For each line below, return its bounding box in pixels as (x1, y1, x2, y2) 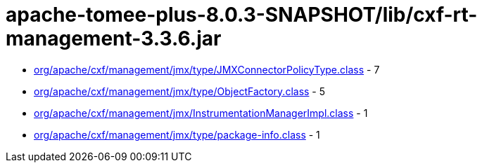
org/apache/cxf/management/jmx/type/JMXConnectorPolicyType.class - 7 (34, 63, 380, 76)
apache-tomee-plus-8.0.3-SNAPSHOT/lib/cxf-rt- (6, 3, 478, 27)
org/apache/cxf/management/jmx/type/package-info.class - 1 (34, 128, 320, 141)
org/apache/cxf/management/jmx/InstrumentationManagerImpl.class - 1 (34, 106, 368, 119)
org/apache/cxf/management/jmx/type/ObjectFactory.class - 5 (34, 85, 326, 97)
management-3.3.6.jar (6, 27, 222, 50)
